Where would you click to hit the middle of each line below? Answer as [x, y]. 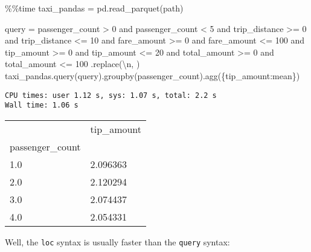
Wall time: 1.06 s [42, 105]
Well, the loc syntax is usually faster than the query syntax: [117, 241]
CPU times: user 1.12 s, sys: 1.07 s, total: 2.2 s [111, 95]
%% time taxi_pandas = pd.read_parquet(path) [94, 8]
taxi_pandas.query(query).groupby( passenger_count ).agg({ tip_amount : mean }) [152, 75]
